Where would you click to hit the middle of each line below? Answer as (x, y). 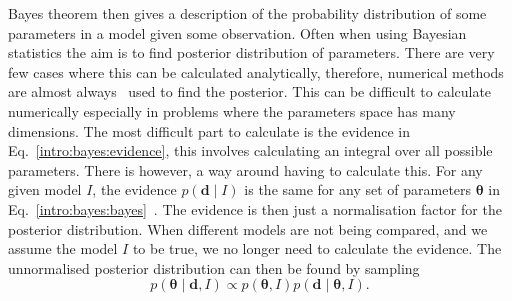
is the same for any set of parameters (358, 189)
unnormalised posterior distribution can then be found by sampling (214, 267)
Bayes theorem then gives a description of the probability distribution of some (247, 13)
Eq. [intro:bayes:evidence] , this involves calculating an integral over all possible (250, 150)
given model (45, 189)
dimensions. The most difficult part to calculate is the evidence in (209, 130)
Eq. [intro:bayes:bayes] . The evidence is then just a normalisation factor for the (255, 208)
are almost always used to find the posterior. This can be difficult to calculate (250, 91)
